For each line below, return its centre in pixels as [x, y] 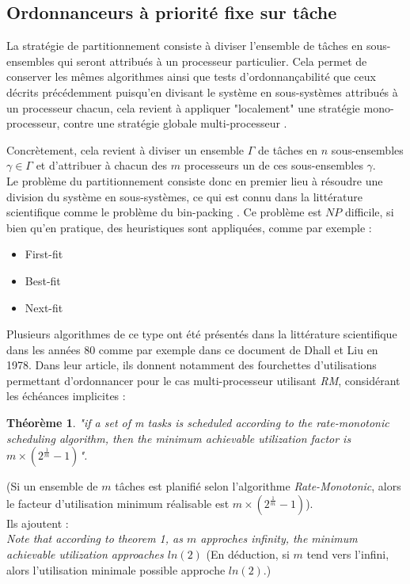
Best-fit [43, 280]
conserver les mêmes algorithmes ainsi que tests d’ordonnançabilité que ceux [191, 76]
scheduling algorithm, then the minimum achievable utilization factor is [179, 438]
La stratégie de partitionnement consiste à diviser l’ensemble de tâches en [185, 46]
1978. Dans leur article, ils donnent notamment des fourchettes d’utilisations [192, 365]
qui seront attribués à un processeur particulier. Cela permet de [213, 61]
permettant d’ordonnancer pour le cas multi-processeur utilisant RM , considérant [203, 380]
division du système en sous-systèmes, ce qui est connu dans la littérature [184, 196]
